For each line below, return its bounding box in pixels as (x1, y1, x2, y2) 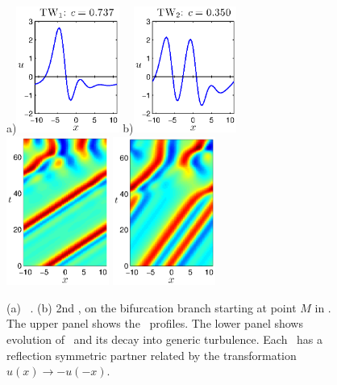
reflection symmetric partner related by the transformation (6, 346, 297, 363)
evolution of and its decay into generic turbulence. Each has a (6, 331, 323, 348)
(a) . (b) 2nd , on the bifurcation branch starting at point (6, 299, 297, 316)
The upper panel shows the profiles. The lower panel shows (6, 315, 303, 332)
